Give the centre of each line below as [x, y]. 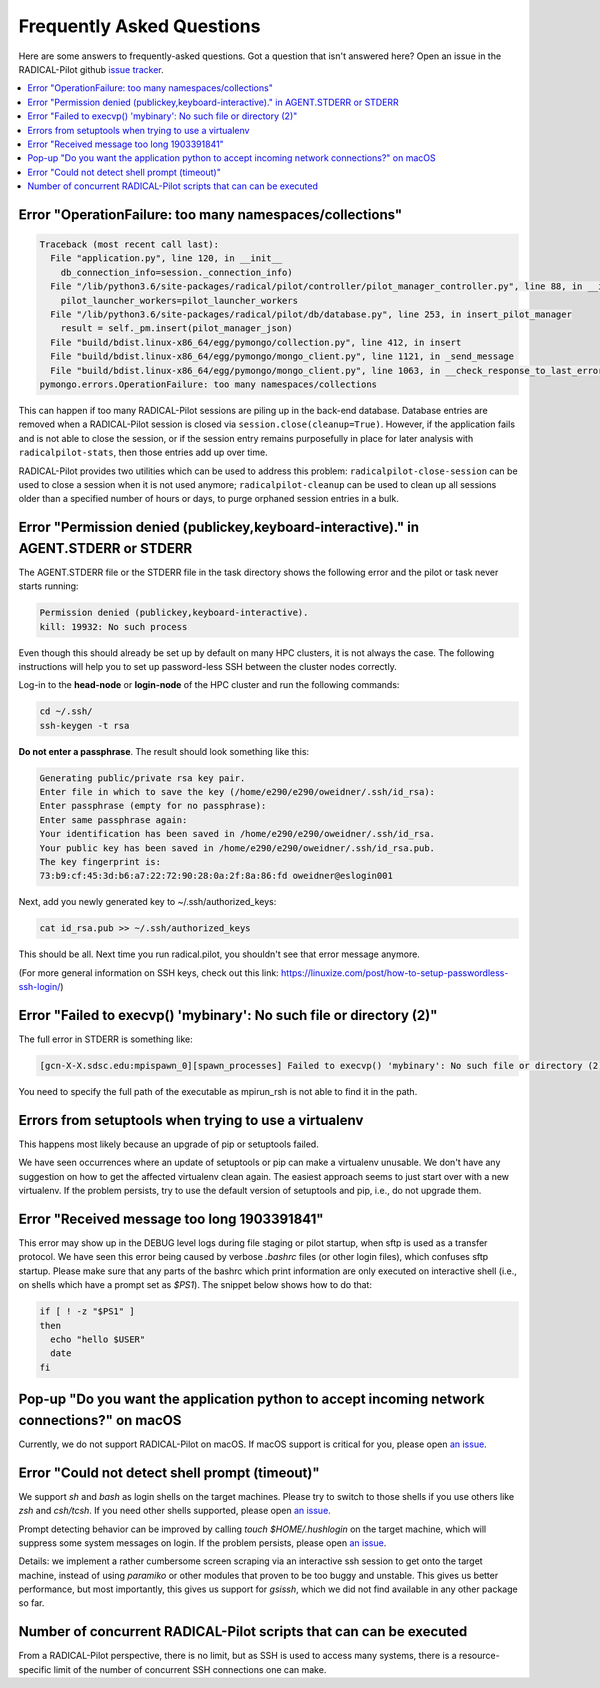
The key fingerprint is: [100, 862]
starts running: [48, 586]
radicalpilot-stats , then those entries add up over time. [143, 452]
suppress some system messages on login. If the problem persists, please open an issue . [202, 1542]
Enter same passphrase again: [113, 819]
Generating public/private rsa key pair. [142, 778]
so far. [31, 1603]
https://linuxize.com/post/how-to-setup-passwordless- [394, 972]
